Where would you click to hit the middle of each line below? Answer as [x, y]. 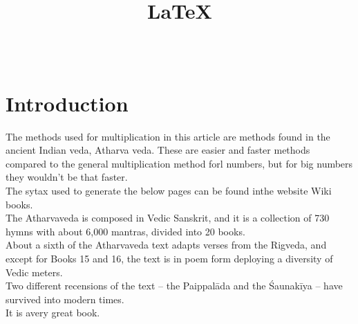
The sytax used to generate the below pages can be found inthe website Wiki [169, 191]
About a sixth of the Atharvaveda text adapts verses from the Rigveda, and [166, 245]
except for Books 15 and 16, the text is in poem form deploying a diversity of [169, 258]
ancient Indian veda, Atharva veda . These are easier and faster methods [158, 150]
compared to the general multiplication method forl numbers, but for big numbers [179, 163]
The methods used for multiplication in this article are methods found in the [168, 136]
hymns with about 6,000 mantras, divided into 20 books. [125, 231]
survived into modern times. [65, 299]
